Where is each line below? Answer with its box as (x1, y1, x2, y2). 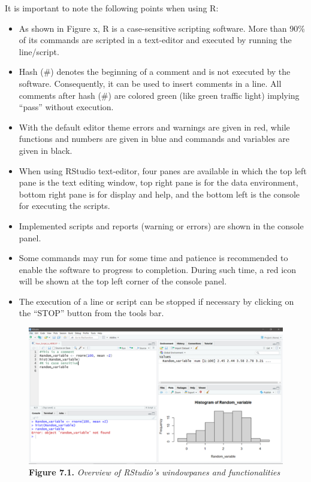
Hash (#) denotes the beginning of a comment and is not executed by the (19, 65, 291, 78)
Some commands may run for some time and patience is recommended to (19, 251, 288, 264)
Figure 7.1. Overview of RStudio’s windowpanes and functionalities (29, 466, 280, 478)
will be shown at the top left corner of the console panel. (19, 275, 227, 287)
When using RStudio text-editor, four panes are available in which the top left (19, 164, 307, 177)
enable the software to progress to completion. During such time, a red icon (19, 263, 297, 275)
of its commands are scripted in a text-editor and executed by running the (19, 34, 292, 46)
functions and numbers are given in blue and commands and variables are (19, 132, 290, 145)
